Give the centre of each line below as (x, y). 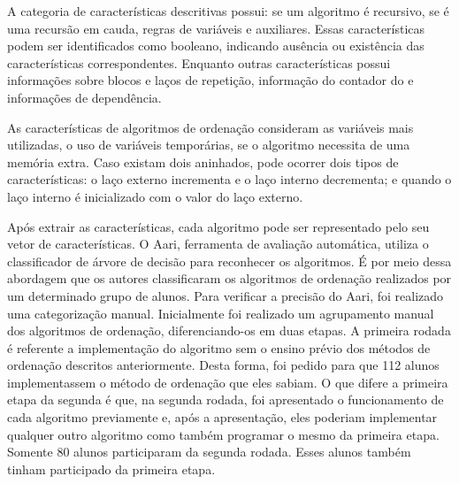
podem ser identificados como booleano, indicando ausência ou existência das (216, 46)
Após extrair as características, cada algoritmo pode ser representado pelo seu (218, 226)
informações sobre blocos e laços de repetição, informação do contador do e (210, 80)
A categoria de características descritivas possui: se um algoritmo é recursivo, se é (228, 11)
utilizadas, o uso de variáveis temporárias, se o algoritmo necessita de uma (209, 145)
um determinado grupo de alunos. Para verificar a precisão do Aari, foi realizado (226, 295)
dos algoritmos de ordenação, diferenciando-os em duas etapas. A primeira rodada (229, 330)
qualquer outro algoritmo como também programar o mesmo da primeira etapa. (223, 434)
